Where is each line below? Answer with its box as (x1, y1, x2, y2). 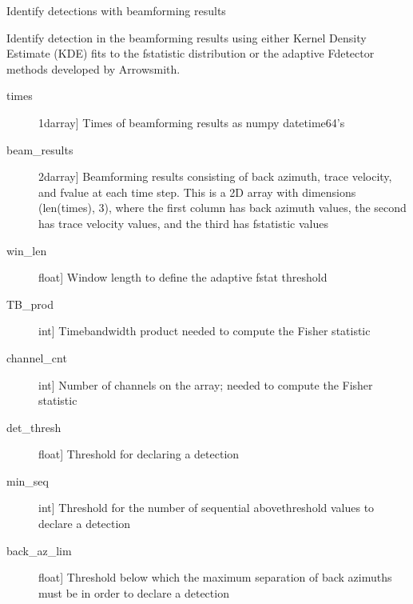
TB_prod (6, 295, 54, 312)
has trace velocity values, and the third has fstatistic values (38, 214, 328, 231)
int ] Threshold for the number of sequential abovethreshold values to (38, 499, 375, 516)
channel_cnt (6, 349, 67, 366)
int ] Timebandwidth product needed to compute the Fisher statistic (38, 322, 371, 339)
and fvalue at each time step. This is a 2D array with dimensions (38, 183, 356, 200)
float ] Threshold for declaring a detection (38, 446, 240, 462)
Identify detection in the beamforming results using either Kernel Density (6, 29, 367, 46)
